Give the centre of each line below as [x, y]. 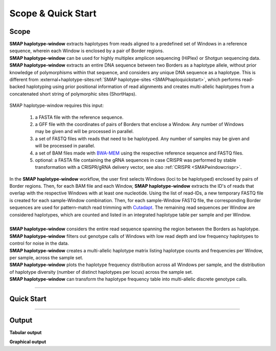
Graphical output [28, 342]
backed [17, 86]
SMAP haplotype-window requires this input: [57, 105]
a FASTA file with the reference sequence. [79, 117]
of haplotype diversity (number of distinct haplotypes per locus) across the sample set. [101, 272]
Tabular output [26, 333]
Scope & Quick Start [53, 13]
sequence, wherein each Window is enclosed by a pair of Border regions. [87, 51]
